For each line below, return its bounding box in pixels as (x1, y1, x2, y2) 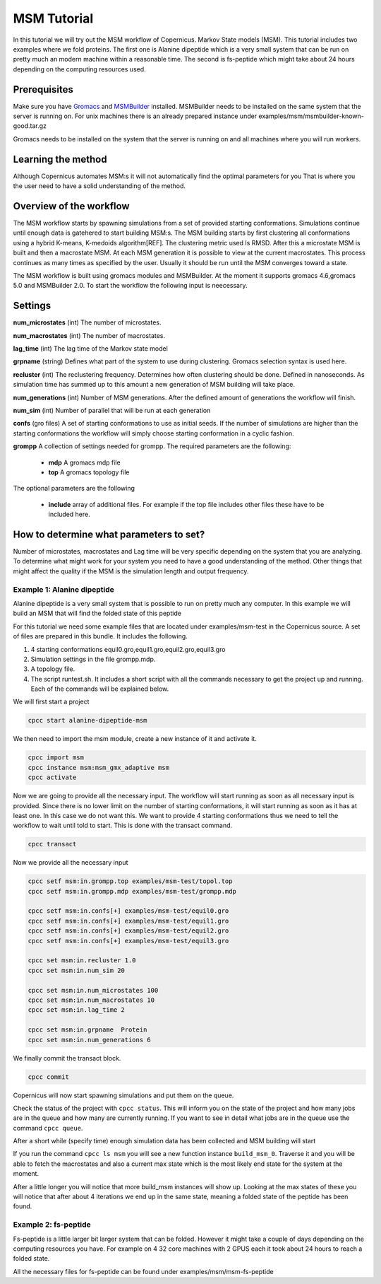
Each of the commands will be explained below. (30, 684, 169, 693)
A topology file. (30, 665, 75, 673)
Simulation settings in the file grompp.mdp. (30, 655, 156, 663)
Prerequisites (13, 83, 73, 95)
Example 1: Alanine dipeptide (13, 584, 114, 594)
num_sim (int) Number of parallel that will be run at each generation (13, 406, 211, 414)
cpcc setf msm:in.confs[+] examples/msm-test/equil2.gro (28, 927, 229, 935)
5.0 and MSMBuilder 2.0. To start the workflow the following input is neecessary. (13, 281, 248, 290)
